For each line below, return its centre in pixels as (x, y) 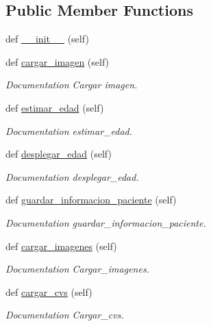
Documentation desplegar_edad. (72, 176)
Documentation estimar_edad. (69, 130)
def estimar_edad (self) (55, 107)
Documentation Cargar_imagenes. (77, 269)
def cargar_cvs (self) (49, 291)
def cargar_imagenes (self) (61, 246)
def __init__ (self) (47, 39)
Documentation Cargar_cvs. (65, 315)
